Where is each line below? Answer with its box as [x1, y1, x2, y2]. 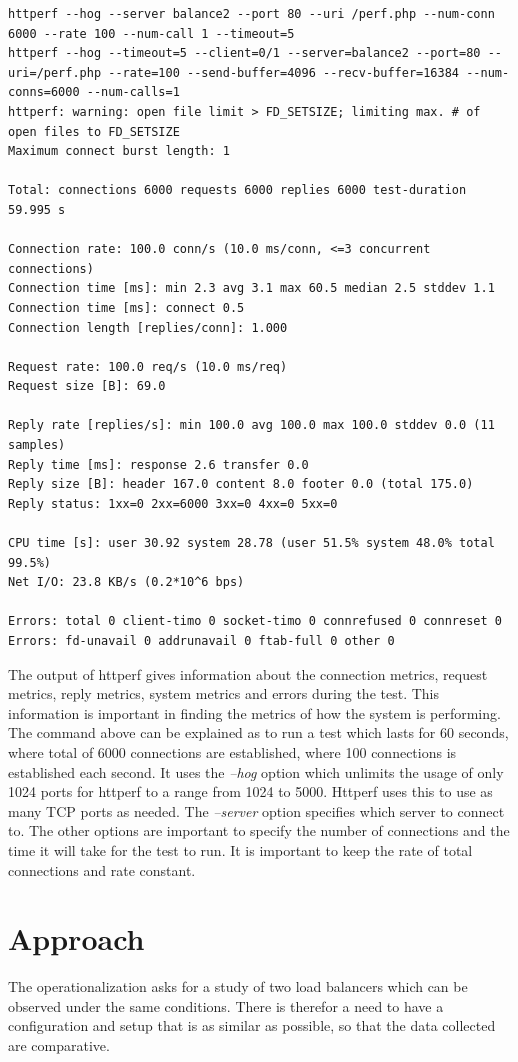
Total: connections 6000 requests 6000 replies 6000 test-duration [8, 183, 467, 198]
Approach [8, 918, 145, 959]
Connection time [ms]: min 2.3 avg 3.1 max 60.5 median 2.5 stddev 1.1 [8, 281, 495, 296]
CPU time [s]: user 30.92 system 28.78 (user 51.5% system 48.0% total [8, 536, 495, 551]
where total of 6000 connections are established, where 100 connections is [8, 741, 457, 762]
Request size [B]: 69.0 [8, 379, 166, 394]
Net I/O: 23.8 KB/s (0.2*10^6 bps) [8, 575, 245, 590]
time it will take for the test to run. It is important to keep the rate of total [8, 839, 473, 860]
